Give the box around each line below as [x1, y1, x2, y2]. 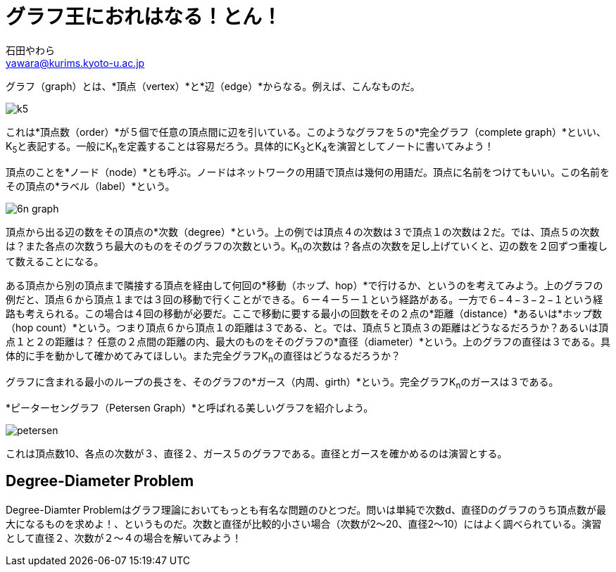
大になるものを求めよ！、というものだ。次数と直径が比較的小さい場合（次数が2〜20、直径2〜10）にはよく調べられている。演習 [6, 517, 602, 530]
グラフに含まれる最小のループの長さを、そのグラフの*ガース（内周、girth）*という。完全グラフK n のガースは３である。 [6, 376, 559, 390]
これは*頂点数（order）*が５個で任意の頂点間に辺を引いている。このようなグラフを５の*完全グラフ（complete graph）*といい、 [6, 125, 606, 138]
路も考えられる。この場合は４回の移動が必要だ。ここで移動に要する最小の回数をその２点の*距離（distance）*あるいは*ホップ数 [6, 307, 602, 320]
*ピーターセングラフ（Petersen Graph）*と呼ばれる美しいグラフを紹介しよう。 [6, 401, 374, 414]
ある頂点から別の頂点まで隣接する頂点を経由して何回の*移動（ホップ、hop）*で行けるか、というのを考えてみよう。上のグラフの [6, 279, 603, 292]
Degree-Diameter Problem [6, 472, 194, 490]
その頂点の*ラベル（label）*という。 [6, 179, 175, 192]
